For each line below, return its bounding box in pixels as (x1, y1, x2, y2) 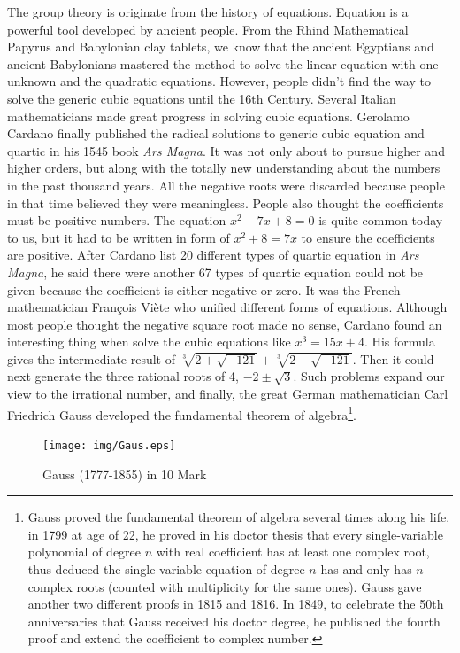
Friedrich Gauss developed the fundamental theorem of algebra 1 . (7, 402, 356, 424)
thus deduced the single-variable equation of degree (27, 559, 305, 578)
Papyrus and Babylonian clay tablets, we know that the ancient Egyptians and (7, 37, 434, 56)
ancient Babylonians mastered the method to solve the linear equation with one (7, 54, 439, 73)
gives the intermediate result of (7, 349, 175, 368)
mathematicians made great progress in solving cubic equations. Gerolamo (7, 106, 410, 125)
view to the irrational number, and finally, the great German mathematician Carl (7, 385, 448, 403)
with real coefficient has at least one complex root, (156, 542, 430, 561)
